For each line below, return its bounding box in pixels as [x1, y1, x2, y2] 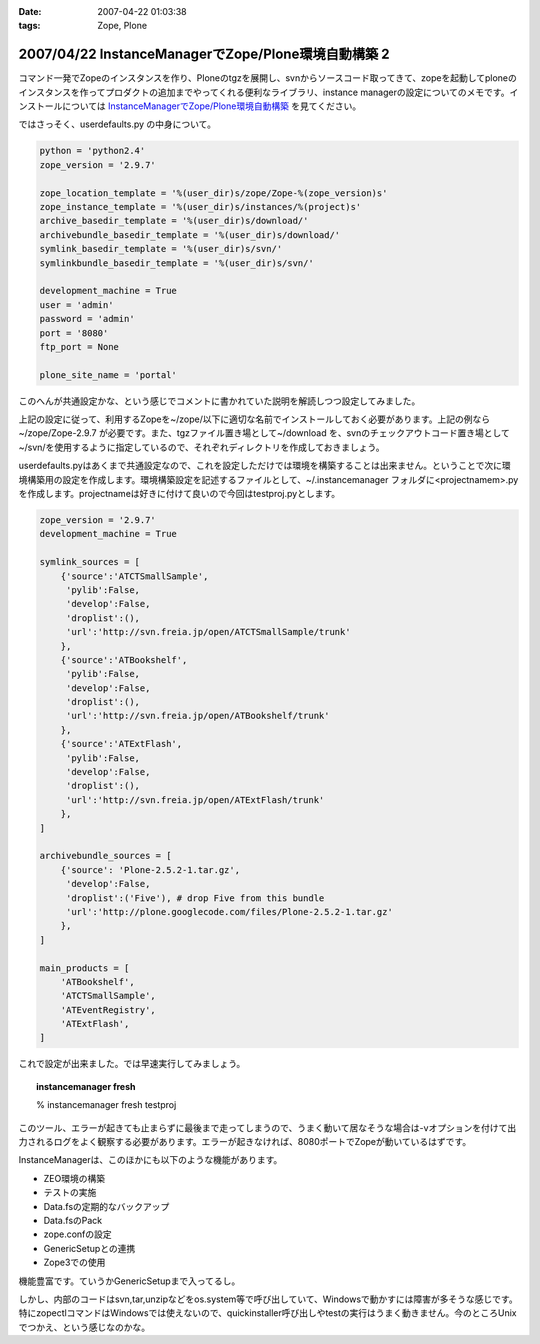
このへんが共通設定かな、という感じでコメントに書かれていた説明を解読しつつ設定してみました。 [18, 395, 421, 407]
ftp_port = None [39, 341, 120, 352]
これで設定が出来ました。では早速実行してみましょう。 [18, 1058, 246, 1070]
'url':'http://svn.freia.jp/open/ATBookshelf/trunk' [65, 710, 330, 722]
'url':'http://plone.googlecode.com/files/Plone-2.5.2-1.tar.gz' [65, 906, 394, 917]
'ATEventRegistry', [60, 1004, 157, 1015]
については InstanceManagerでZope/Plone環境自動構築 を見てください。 [61, 100, 362, 112]
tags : [18, 20, 41, 32]
